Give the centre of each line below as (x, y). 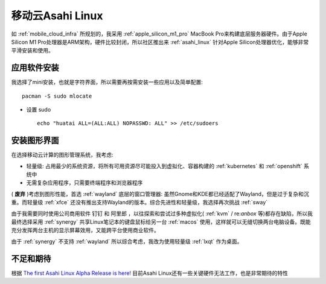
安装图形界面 (35, 141)
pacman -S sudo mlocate (57, 96)
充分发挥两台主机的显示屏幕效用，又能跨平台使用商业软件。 (85, 230)
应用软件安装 (35, 68)
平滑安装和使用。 (32, 51)
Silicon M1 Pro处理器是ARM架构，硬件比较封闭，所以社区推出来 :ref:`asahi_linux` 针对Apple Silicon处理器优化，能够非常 (160, 42)
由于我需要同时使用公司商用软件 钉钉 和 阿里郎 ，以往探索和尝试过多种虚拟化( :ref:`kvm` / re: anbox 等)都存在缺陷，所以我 (162, 213)
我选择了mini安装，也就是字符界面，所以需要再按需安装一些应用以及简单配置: (107, 82)
